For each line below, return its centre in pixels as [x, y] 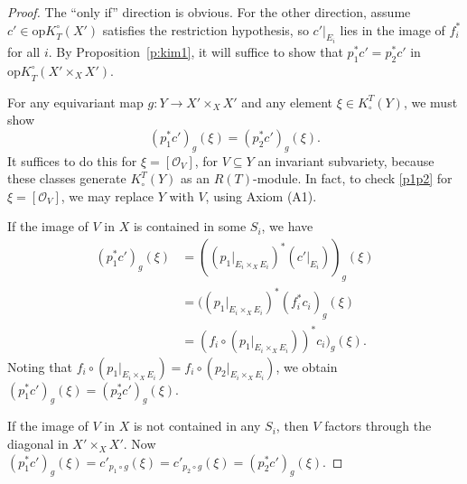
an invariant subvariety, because [346, 160]
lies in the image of [392, 29]
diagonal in [38, 444]
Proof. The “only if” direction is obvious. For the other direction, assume [209, 12]
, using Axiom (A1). [261, 195]
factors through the [378, 426]
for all [24, 52]
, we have [287, 226]
